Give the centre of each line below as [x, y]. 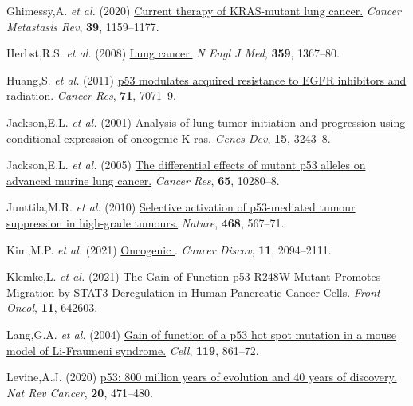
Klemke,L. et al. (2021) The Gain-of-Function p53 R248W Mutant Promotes [194, 276]
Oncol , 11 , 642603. [52, 307]
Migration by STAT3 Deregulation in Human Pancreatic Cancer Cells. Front [193, 292]
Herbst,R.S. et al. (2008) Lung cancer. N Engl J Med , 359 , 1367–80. [173, 53]
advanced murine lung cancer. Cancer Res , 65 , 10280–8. [143, 180]
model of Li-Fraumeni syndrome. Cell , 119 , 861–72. [133, 350]
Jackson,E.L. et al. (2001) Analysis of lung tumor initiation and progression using [206, 122]
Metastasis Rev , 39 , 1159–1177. [83, 26]
